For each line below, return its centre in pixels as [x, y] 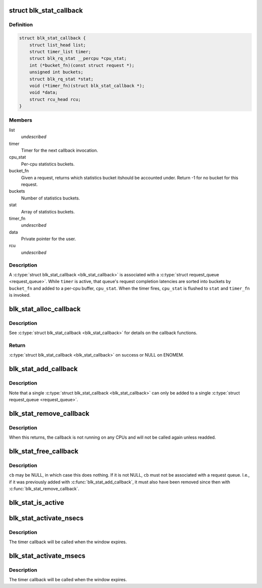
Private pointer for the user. [49, 239]
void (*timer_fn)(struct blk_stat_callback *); [87, 86]
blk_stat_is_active [36, 503]
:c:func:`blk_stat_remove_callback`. [44, 489]
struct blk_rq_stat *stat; [62, 79]
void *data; [44, 93]
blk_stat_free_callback [44, 451]
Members [21, 120]
